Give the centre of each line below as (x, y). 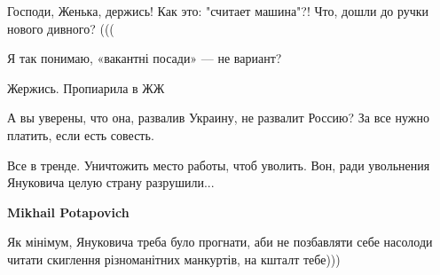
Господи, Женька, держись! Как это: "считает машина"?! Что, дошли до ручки (218, 11)
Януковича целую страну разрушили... (111, 182)
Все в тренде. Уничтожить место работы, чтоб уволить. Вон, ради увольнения (219, 165)
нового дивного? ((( (61, 28)
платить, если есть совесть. (81, 134)
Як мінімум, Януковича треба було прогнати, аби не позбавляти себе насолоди (220, 242)
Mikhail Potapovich (68, 212)
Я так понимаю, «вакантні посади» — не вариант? (145, 58)
